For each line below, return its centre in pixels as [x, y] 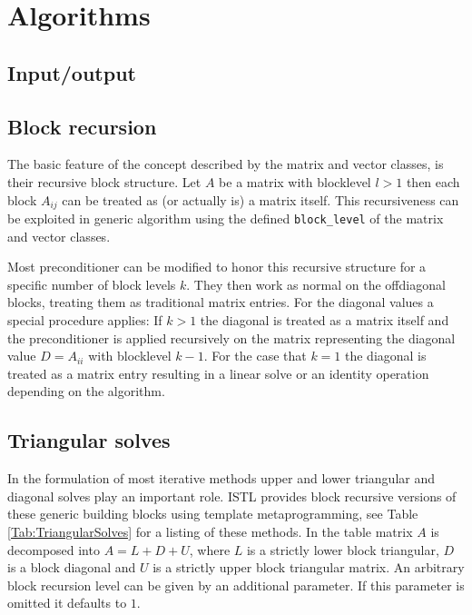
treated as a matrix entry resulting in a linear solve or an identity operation [218, 373]
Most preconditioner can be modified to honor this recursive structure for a [217, 267]
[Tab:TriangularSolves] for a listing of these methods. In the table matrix [210, 531]
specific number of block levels [92, 284]
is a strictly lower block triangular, [343, 549]
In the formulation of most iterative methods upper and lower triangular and [221, 478]
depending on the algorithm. [86, 391]
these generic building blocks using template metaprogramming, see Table [213, 514]
